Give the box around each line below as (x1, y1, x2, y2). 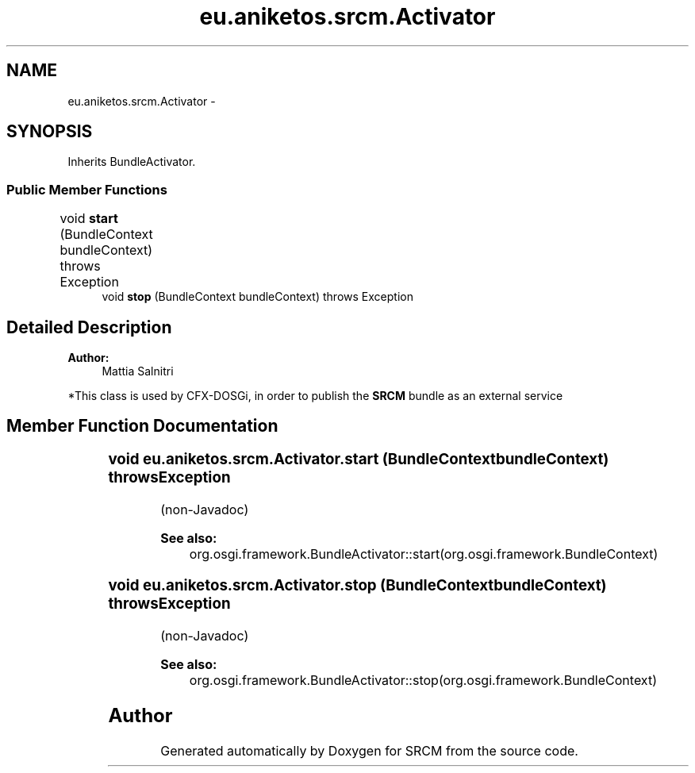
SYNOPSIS (6, 121, 93, 142)
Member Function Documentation (6, 416, 278, 436)
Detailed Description (6, 317, 172, 337)
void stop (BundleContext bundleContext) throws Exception (102, 290, 413, 304)
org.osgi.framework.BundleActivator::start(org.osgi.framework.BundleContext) (189, 545, 659, 562)
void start (60, 210, 118, 227)
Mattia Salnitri (102, 364, 174, 379)
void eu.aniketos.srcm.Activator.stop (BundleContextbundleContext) (108, 576, 607, 595)
